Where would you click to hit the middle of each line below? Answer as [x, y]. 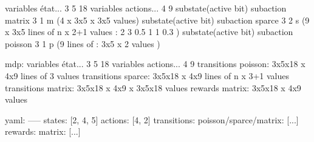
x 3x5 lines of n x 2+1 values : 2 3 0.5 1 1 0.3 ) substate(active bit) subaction [149, 32]
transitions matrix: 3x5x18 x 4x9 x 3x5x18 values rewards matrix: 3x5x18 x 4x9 [153, 87]
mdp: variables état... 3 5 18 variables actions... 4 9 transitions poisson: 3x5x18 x [155, 64]
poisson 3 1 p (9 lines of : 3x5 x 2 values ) [83, 43]
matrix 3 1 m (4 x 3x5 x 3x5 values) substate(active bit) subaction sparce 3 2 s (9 [157, 20]
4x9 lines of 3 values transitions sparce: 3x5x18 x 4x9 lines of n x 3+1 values [147, 75]
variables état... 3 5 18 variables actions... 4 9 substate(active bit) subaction [146, 8]
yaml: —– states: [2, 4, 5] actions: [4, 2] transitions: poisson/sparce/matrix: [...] [152, 119]
